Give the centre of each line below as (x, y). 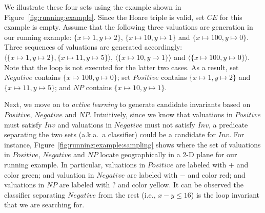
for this (231, 17)
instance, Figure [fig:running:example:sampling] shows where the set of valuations (132, 144)
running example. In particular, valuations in (75, 164)
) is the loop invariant (225, 194)
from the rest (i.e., (127, 194)
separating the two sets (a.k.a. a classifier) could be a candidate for (110, 134)
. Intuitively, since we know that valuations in (161, 114)
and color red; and (217, 174)
